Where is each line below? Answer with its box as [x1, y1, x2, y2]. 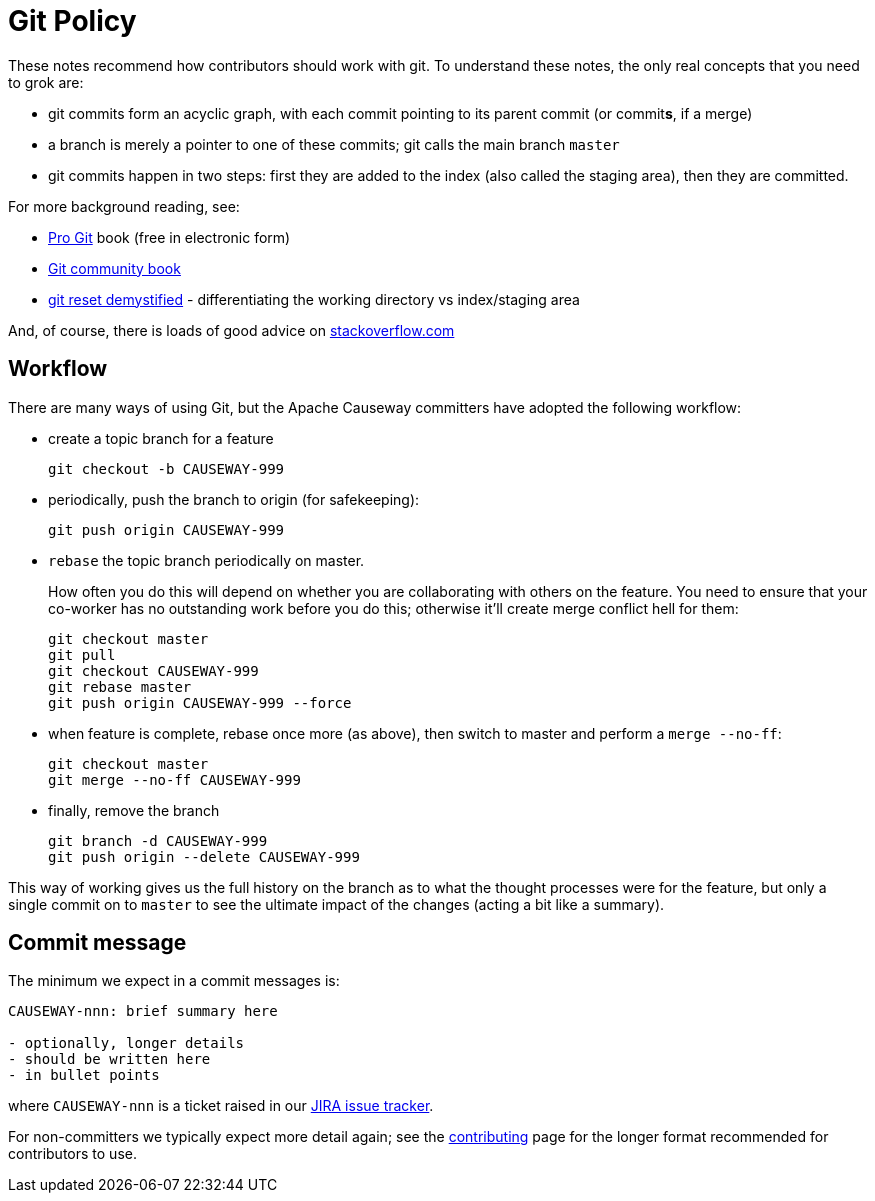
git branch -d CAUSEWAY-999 [48, 832, 268, 849]
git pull [48, 646, 116, 663]
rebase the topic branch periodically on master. [48, 551, 365, 569]
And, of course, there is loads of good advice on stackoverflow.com [8, 321, 455, 339]
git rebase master [48, 678, 192, 695]
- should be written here [8, 1051, 211, 1068]
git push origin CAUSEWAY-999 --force [48, 694, 352, 711]
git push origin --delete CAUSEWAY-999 [48, 848, 360, 865]
